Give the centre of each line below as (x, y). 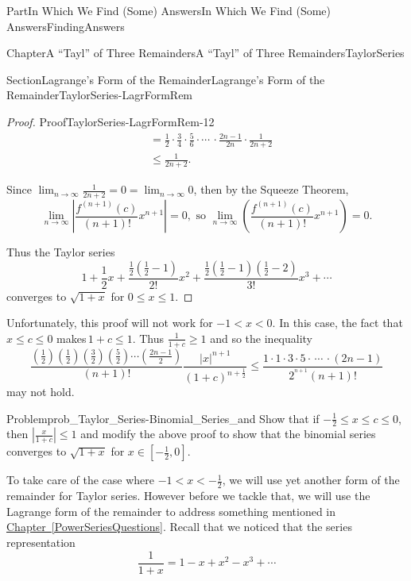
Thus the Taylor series (61, 252)
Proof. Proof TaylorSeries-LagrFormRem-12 (111, 121)
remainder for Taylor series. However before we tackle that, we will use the (188, 496)
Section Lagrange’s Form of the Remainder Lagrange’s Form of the (166, 79)
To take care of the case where (80, 480)
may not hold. (41, 392)
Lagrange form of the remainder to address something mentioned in (171, 511)
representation (41, 543)
